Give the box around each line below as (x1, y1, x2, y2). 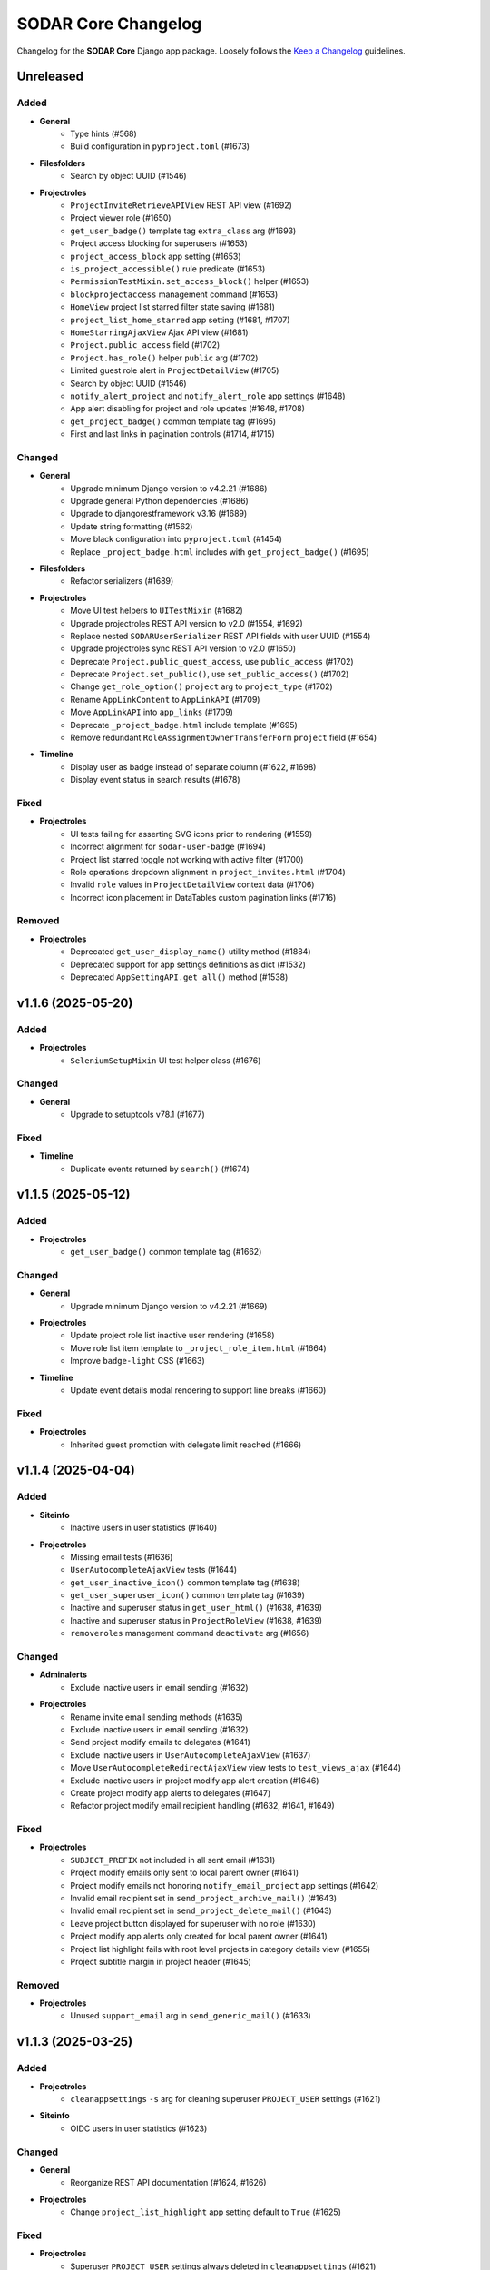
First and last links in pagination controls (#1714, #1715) (70, 429, 276, 439)
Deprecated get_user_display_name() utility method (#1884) (70, 946, 311, 957)
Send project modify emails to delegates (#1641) (70, 1737, 251, 1748)
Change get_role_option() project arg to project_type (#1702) (70, 681, 333, 692)
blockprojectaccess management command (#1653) (70, 289, 279, 300)
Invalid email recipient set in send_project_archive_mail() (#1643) (70, 1892, 338, 1903)
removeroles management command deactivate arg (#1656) (70, 1628, 309, 1639)
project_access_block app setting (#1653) (70, 251, 241, 262)
